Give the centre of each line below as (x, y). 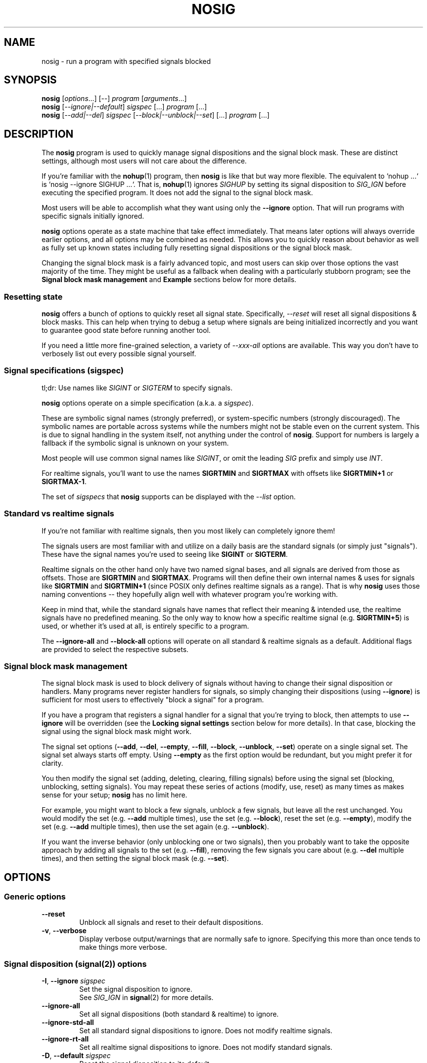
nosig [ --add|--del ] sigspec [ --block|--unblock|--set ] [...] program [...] (155, 115)
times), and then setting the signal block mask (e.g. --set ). (135, 859)
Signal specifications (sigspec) (64, 371)
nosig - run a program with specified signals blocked (126, 61)
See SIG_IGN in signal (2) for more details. (146, 998)
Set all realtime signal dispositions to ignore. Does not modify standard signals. (206, 1047)
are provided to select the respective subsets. (115, 649)
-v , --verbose (64, 930)
